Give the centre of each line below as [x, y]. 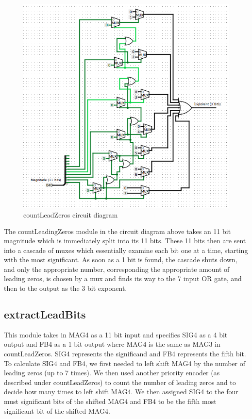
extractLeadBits [45, 314]
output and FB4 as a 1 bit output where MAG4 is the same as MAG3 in [112, 344]
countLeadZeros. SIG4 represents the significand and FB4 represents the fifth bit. [125, 354]
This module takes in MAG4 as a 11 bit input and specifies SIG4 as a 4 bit [116, 334]
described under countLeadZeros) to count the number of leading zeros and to [120, 382]
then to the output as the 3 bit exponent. [66, 288]
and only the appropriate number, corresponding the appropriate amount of [117, 269]
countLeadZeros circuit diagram [71, 214]
